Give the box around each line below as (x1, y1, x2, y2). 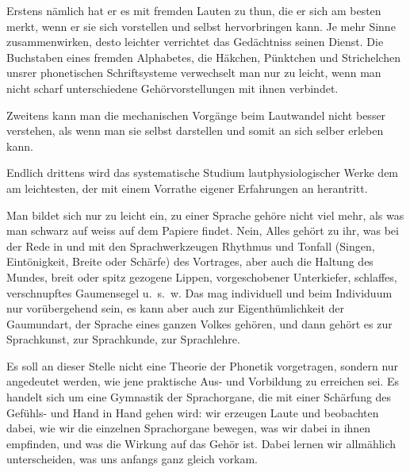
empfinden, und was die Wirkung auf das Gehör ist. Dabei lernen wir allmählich (6, 435, 397, 451)
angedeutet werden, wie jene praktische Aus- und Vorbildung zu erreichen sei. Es (6, 373, 399, 389)
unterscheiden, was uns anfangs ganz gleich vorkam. (6, 451, 258, 467)
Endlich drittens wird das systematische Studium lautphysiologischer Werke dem (6, 164, 399, 181)
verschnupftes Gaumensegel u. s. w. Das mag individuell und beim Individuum (6, 284, 393, 301)
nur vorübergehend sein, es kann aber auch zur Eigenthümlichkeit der (6, 300, 345, 317)
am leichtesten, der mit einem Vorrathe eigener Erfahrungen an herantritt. (6, 179, 368, 196)
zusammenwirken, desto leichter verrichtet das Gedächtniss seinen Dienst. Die (6, 33, 384, 50)
